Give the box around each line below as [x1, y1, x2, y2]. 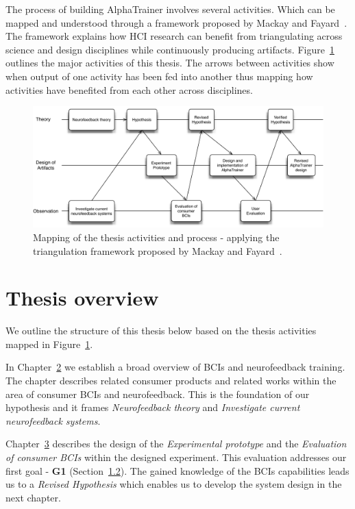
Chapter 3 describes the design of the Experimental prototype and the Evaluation [5, 436, 347, 451]
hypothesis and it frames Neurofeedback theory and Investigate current [5, 400, 300, 414]
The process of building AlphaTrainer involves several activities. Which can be [5, 2, 335, 16]
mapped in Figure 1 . [5, 336, 93, 351]
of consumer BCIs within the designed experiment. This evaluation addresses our [5, 450, 347, 464]
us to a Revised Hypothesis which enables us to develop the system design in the [5, 477, 342, 491]
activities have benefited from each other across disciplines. [5, 82, 253, 97]
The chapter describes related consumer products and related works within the [5, 373, 336, 388]
